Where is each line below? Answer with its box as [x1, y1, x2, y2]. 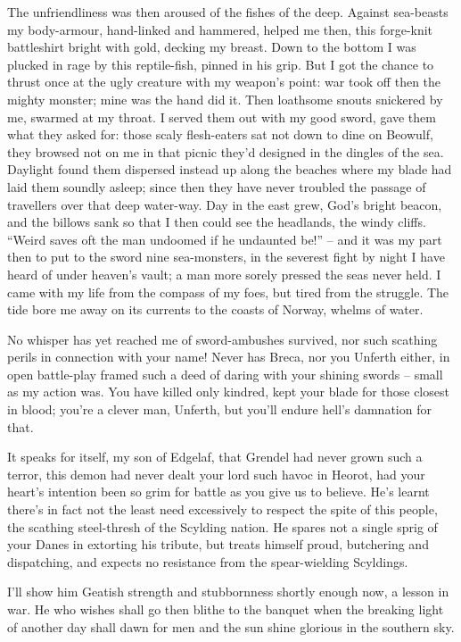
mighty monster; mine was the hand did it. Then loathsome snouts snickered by [7, 89, 443, 108]
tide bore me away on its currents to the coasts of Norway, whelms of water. [7, 300, 424, 319]
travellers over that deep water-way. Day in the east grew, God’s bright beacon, [7, 195, 442, 213]
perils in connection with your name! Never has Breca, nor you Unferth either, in [7, 347, 450, 366]
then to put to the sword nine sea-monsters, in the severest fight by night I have [7, 247, 445, 266]
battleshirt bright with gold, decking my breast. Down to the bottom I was [7, 38, 416, 56]
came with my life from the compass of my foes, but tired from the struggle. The [7, 282, 449, 301]
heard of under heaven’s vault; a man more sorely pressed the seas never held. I [7, 264, 441, 283]
